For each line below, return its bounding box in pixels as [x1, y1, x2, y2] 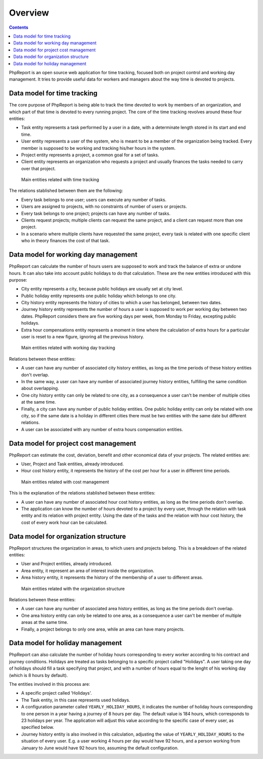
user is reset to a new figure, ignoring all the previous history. [21, 334, 144, 340]
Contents [9, 24, 29, 30]
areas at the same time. [21, 619, 68, 625]
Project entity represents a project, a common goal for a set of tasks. [21, 152, 159, 158]
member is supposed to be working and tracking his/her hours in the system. [21, 145, 176, 151]
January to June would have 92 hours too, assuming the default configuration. [21, 745, 179, 751]
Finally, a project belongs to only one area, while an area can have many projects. [21, 626, 185, 632]
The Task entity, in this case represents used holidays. [21, 697, 131, 703]
